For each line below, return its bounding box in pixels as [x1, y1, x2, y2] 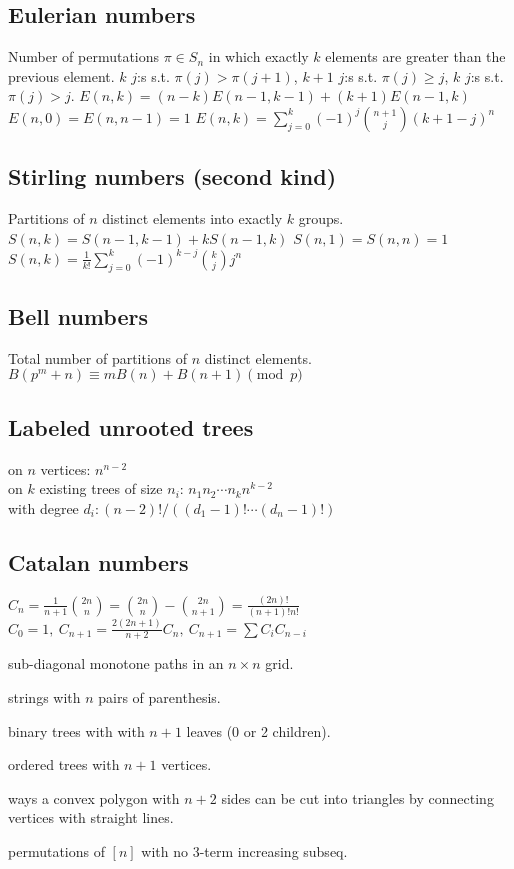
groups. [298, 208, 344, 229]
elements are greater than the [325, 46, 506, 67]
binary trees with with [8, 720, 145, 741]
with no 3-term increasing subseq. [141, 840, 348, 861]
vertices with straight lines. [8, 807, 174, 828]
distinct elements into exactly [102, 208, 283, 229]
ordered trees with [8, 754, 120, 775]
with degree [8, 497, 79, 518]
